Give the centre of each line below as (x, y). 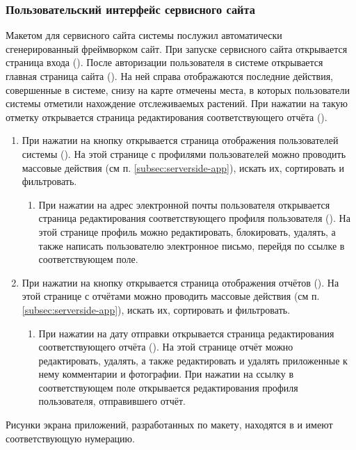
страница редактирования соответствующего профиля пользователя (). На (194, 218)
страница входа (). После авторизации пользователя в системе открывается (164, 62)
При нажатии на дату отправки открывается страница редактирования (186, 333)
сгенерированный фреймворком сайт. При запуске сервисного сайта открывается (177, 48)
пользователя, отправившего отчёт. (112, 401)
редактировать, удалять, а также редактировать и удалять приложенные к (193, 360)
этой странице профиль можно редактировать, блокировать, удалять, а (187, 231)
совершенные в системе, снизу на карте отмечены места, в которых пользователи (178, 89)
